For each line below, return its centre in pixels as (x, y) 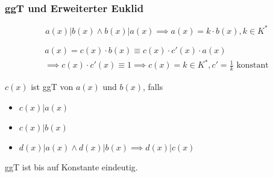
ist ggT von (52, 87)
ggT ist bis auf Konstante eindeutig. (71, 166)
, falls (153, 87)
